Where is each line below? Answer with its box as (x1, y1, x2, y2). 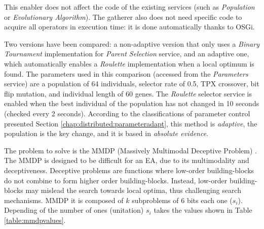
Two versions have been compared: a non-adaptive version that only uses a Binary (4, 38, 259, 49)
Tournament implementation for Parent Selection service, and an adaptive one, (4, 48, 249, 59)
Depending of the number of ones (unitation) (4, 205, 144, 215)
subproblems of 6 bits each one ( (132, 194, 233, 205)
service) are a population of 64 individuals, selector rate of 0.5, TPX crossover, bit (4, 78, 259, 89)
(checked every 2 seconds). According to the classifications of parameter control (4, 108, 250, 118)
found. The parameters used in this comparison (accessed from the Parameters (4, 68, 248, 79)
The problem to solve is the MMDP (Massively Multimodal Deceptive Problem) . (4, 145, 257, 155)
